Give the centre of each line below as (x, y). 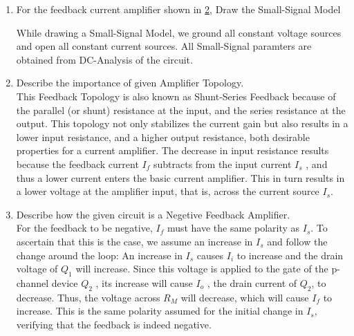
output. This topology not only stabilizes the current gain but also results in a (182, 123)
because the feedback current (77, 164)
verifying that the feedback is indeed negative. (114, 324)
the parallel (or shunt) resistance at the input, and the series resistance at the (181, 110)
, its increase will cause (144, 282)
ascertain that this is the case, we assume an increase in (134, 241)
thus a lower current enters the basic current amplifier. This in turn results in (180, 177)
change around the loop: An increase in (99, 255)
